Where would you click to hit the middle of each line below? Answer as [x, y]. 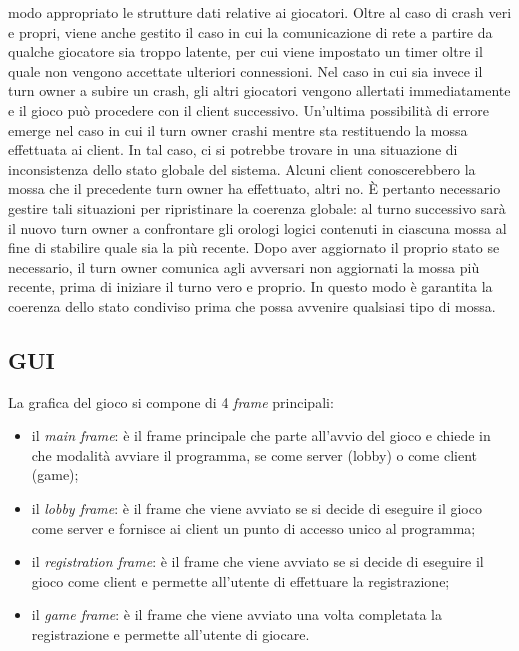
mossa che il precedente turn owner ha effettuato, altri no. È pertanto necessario [254, 188]
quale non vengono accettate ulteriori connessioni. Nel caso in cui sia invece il [245, 70]
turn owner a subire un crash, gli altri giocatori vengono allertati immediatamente [259, 90]
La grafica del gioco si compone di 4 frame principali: [171, 401]
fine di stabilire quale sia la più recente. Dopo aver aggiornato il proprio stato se [254, 247]
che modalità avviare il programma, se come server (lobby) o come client [254, 454]
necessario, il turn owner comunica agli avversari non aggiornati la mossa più [244, 266]
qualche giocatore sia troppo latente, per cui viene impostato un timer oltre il [245, 51]
